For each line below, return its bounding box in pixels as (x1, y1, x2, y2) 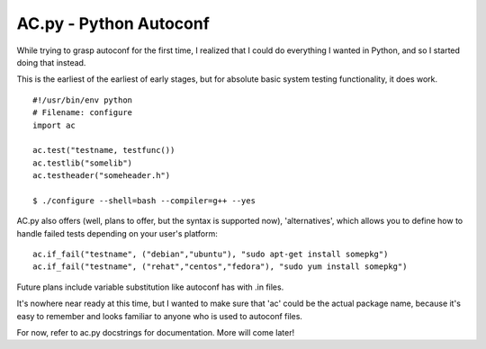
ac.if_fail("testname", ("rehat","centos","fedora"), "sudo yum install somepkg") (32, 262, 408, 272)
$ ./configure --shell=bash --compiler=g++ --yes (32, 195, 256, 206)
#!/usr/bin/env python (32, 94, 133, 105)
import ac (32, 120, 76, 130)
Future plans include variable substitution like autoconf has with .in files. (16, 282, 284, 292)
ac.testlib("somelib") (32, 157, 133, 168)
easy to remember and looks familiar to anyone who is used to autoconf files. (16, 310, 303, 321)
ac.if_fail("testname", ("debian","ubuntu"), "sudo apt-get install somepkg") (32, 249, 389, 260)
